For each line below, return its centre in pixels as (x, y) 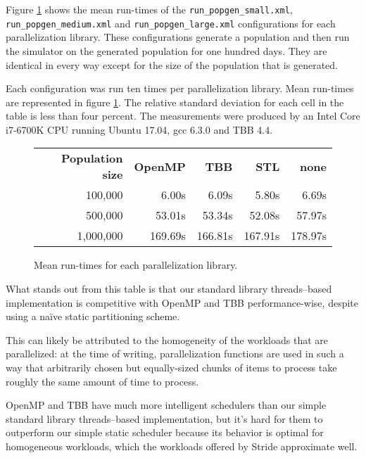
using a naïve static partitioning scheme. (93, 316)
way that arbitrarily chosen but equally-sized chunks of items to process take (171, 368)
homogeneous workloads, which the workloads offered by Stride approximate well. (182, 446)
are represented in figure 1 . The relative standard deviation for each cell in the (175, 102)
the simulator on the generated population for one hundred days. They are (166, 50)
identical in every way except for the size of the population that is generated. (172, 64)
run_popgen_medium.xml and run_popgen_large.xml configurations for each (171, 23)
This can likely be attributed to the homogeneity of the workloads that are (167, 339)
